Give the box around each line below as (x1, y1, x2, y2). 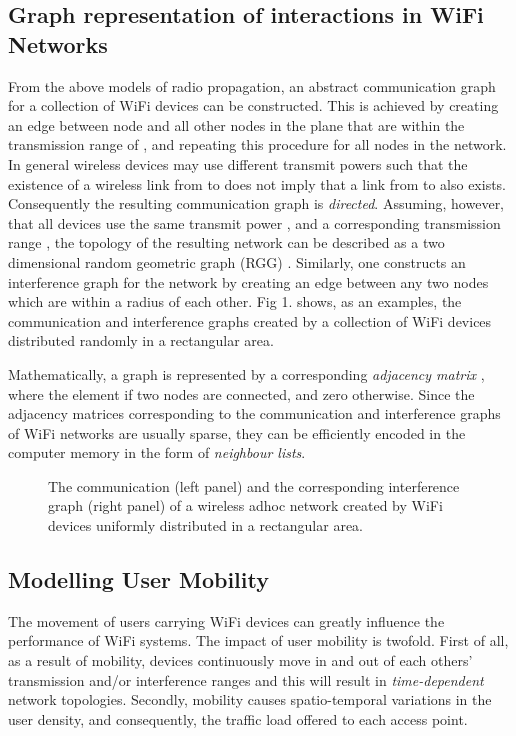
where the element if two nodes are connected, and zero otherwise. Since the (8, 383, 475, 404)
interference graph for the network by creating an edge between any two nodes (8, 271, 489, 292)
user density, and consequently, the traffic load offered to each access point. (8, 708, 468, 729)
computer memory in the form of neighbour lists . (8, 442, 306, 463)
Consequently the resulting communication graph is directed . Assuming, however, (8, 193, 505, 214)
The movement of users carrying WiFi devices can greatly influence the (8, 610, 445, 631)
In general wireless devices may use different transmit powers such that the (8, 153, 468, 174)
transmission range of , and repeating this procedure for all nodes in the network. (8, 134, 507, 155)
